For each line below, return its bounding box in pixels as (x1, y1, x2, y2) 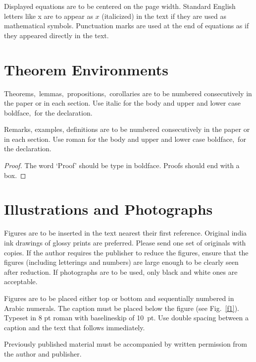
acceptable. (4, 276, 38, 287)
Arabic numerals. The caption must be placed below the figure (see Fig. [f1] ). (4, 302, 239, 313)
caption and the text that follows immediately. (4, 322, 145, 332)
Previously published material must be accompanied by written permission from (4, 339, 247, 349)
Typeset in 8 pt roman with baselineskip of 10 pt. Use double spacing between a (4, 312, 249, 323)
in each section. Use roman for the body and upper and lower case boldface (4, 133, 233, 144)
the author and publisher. (4, 348, 82, 359)
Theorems (4, 88, 34, 98)
